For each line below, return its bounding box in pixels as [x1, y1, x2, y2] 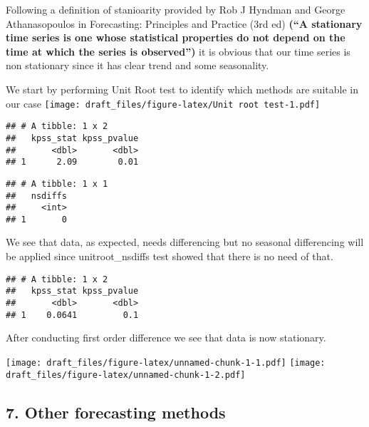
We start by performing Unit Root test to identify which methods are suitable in [6, 81, 358, 96]
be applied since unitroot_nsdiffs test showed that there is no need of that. [6, 249, 333, 264]
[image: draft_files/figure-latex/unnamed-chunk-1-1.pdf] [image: [6, 357, 326, 368]
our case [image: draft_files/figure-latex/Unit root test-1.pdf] [6, 96, 321, 110]
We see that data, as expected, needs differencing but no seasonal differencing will [6, 235, 364, 249]
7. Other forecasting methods [6, 401, 226, 423]
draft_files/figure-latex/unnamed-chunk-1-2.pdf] [6, 369, 246, 380]
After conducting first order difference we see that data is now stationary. [6, 330, 326, 345]
